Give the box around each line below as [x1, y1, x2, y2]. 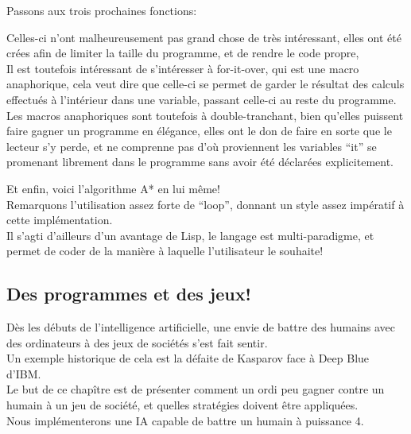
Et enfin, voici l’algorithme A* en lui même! [6, 180, 220, 196]
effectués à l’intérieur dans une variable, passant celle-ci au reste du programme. [6, 91, 397, 107]
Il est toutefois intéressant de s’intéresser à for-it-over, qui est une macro [6, 60, 359, 76]
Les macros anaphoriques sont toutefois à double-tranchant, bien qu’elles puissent [6, 107, 404, 123]
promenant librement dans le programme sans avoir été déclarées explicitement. [6, 153, 394, 170]
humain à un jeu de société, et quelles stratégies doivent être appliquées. [6, 397, 359, 413]
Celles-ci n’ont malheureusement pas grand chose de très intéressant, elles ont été [6, 29, 401, 45]
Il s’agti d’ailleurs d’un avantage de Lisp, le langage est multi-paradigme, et [6, 227, 374, 243]
